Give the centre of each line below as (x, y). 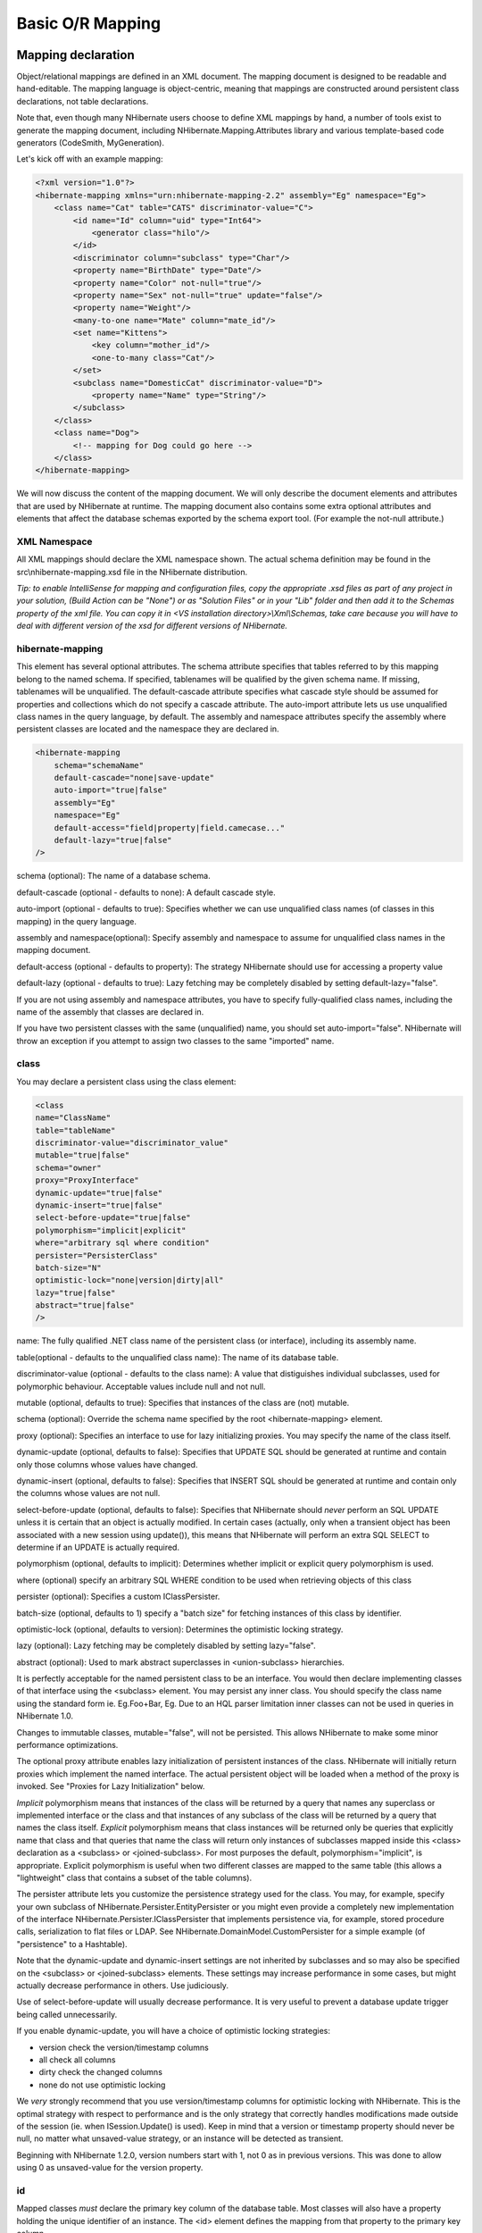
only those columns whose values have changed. (107, 1464)
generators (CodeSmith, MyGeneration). (91, 143)
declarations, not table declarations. (83, 101)
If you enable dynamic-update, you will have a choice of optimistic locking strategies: (173, 2031)
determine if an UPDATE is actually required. (98, 1547)
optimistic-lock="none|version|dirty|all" (129, 1280)
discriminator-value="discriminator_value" (132, 1143)
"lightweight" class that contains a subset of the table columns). (134, 1878)
